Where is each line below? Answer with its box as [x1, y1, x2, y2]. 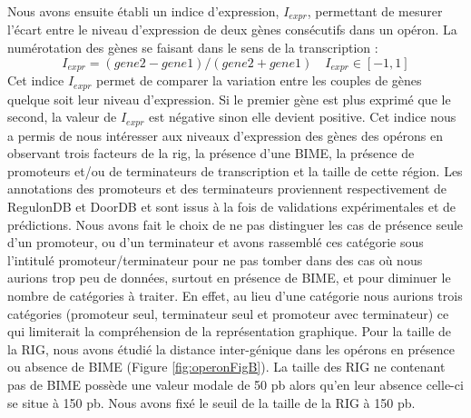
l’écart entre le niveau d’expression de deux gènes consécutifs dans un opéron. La [7, 20, 457, 39]
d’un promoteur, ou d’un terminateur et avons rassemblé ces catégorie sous [7, 233, 424, 252]
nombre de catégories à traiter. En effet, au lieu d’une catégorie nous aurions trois [7, 285, 463, 304]
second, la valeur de [7, 107, 117, 126]
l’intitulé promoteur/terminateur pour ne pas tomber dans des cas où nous [7, 250, 423, 269]
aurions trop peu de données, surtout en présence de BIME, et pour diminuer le [7, 268, 451, 287]
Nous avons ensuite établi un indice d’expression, [7, 2, 280, 20]
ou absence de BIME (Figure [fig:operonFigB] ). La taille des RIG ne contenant [7, 357, 446, 376]
